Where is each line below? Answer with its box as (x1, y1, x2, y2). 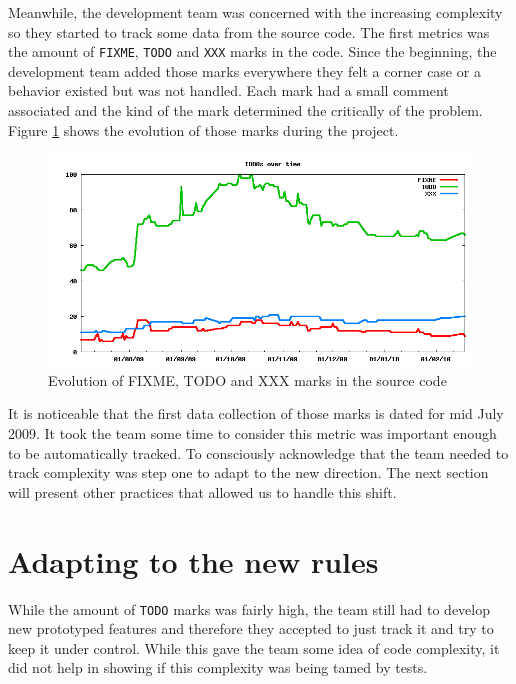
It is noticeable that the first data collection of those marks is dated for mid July (8, 403, 504, 424)
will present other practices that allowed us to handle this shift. (8, 481, 397, 502)
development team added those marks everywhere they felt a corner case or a (8, 60, 481, 81)
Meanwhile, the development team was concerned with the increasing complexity (8, 2, 503, 22)
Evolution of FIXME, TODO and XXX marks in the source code (48, 369, 447, 390)
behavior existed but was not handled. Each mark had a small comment (8, 80, 449, 101)
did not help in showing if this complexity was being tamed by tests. (8, 657, 428, 678)
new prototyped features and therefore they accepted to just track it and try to (8, 618, 494, 639)
